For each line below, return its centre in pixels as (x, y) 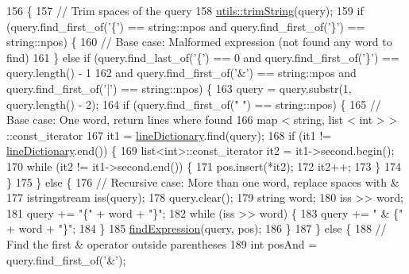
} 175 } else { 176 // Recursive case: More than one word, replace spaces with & (203, 181)
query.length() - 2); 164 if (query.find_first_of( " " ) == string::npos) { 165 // (194, 104)
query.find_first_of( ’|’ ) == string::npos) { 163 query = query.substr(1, (179, 88)
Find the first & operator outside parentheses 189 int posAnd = (162, 243)
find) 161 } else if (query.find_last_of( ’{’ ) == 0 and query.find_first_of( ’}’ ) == (203, 57)
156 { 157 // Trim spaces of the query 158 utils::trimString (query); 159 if (185, 10)
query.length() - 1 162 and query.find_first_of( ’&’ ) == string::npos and (181, 73)
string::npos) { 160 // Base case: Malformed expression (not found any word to (199, 42)
